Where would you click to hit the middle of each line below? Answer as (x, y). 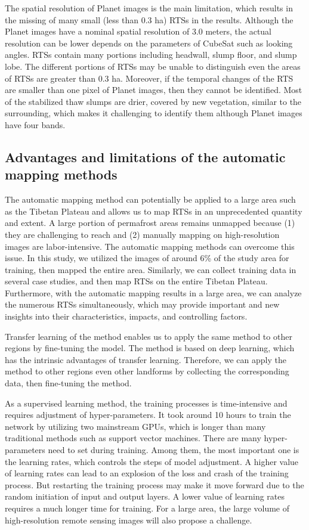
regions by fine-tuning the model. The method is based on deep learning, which (150, 348)
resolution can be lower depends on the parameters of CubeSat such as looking (149, 43)
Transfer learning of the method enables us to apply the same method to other (149, 336)
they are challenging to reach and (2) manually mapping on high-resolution (142, 234)
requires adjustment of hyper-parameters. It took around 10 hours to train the (148, 415)
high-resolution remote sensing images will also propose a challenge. (129, 520)
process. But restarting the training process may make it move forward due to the (154, 484)
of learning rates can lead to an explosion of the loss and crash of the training (147, 473)
